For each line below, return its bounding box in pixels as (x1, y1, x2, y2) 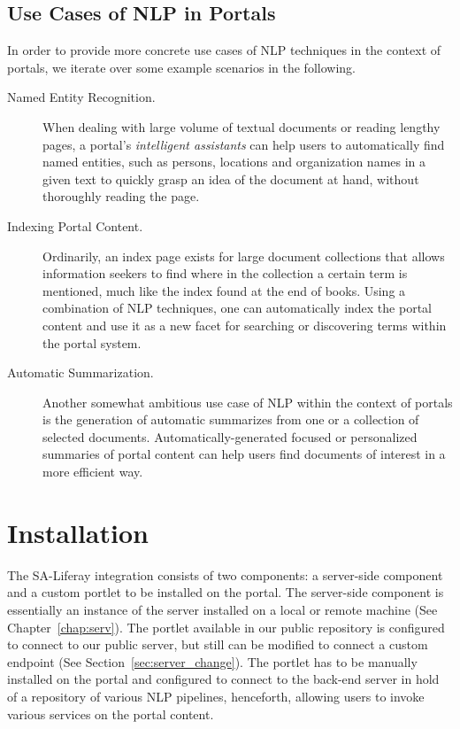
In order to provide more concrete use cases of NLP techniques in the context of (7, 41, 441, 59)
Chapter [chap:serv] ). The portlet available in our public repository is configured (7, 617, 445, 636)
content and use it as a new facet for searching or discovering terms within (42, 315, 447, 334)
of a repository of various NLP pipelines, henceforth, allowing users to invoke (7, 686, 425, 705)
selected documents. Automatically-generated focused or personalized (42, 427, 418, 446)
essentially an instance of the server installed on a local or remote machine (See (7, 600, 438, 618)
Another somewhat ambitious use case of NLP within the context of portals (42, 392, 453, 411)
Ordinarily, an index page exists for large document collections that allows (42, 246, 445, 265)
